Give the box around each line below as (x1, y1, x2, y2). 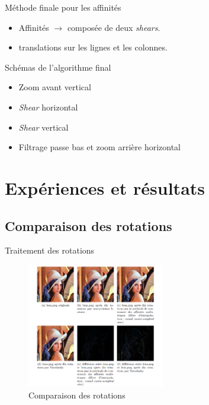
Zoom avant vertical (18, 81, 91, 93)
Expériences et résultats (5, 175, 205, 200)
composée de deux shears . (67, 21, 160, 33)
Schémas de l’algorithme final (5, 61, 111, 73)
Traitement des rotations (5, 244, 95, 257)
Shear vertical (18, 121, 69, 133)
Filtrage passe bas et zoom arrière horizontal (18, 141, 181, 153)
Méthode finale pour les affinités (5, 1, 121, 13)
